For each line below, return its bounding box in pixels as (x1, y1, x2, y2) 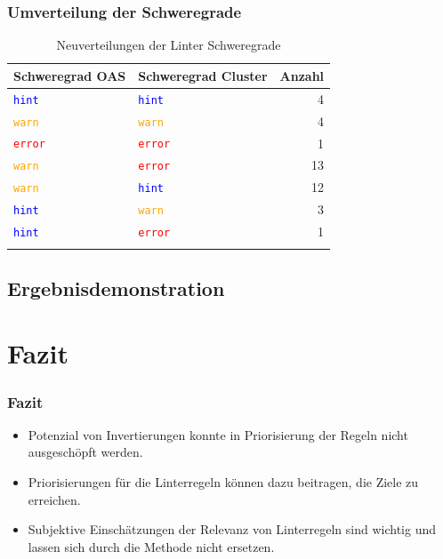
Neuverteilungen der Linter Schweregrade (56, 36, 281, 54)
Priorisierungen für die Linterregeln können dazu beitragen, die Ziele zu (28, 473, 419, 491)
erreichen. (28, 490, 81, 508)
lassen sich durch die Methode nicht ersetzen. (28, 537, 275, 555)
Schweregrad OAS (13, 66, 126, 84)
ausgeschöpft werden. (28, 443, 143, 461)
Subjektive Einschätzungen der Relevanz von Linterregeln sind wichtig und (28, 520, 437, 539)
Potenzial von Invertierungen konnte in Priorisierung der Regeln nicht (28, 425, 408, 443)
